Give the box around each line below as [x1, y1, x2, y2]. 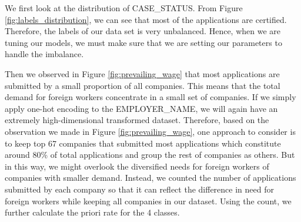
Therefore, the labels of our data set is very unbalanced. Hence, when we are [5, 25, 280, 37]
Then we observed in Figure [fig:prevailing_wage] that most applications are [5, 67, 280, 79]
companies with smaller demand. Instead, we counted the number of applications [5, 171, 296, 184]
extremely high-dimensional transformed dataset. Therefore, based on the [5, 114, 269, 126]
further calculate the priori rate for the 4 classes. [5, 206, 180, 218]
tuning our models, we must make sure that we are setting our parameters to [5, 36, 282, 48]
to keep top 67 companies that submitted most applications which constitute [5, 137, 281, 149]
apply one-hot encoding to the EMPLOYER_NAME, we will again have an [5, 102, 278, 114]
